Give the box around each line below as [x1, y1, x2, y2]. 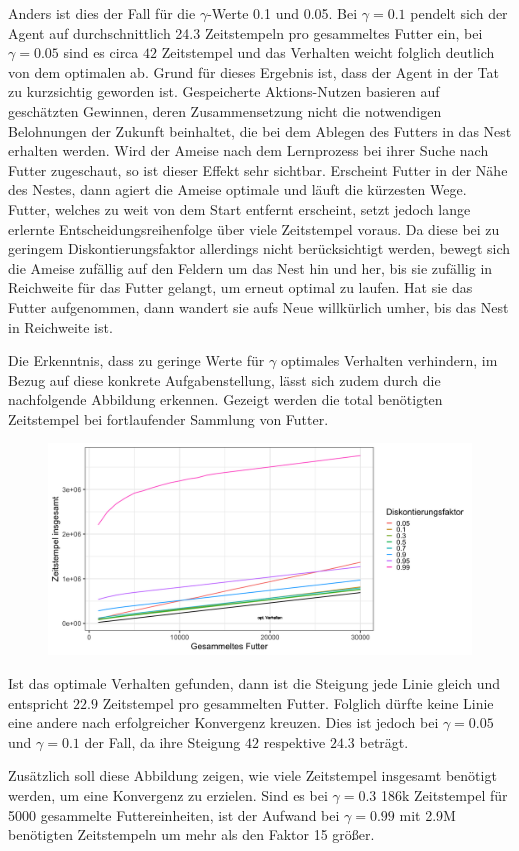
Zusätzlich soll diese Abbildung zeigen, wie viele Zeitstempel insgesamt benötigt [8, 765, 497, 786]
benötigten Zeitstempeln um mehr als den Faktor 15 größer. [8, 824, 375, 845]
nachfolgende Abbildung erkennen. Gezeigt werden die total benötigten [8, 389, 443, 410]
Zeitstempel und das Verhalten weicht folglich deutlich [161, 42, 495, 63]
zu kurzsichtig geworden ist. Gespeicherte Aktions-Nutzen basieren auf [8, 81, 440, 102]
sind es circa [63, 42, 139, 63]
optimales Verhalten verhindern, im [280, 350, 498, 371]
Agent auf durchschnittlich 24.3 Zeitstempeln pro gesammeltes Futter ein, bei [8, 22, 483, 43]
